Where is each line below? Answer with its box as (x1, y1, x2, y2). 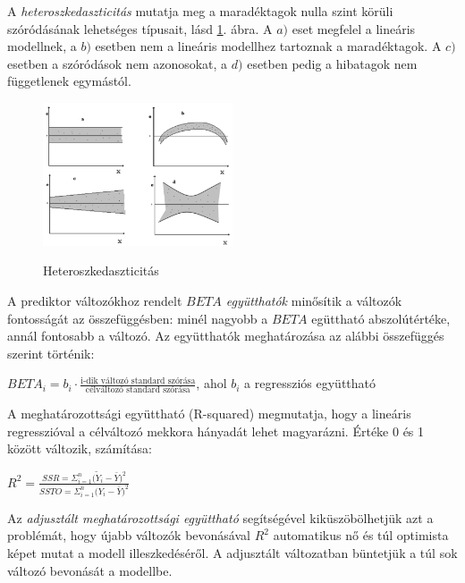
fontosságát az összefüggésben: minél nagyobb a (7, 308, 268, 327)
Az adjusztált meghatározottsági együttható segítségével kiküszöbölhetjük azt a (7, 508, 434, 527)
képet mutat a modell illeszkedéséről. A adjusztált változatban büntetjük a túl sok (7, 543, 458, 562)
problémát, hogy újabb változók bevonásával (7, 526, 250, 545)
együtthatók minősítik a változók (225, 291, 402, 310)
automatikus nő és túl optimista (273, 526, 449, 545)
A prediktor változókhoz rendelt (7, 291, 182, 310)
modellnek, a (7, 37, 77, 55)
